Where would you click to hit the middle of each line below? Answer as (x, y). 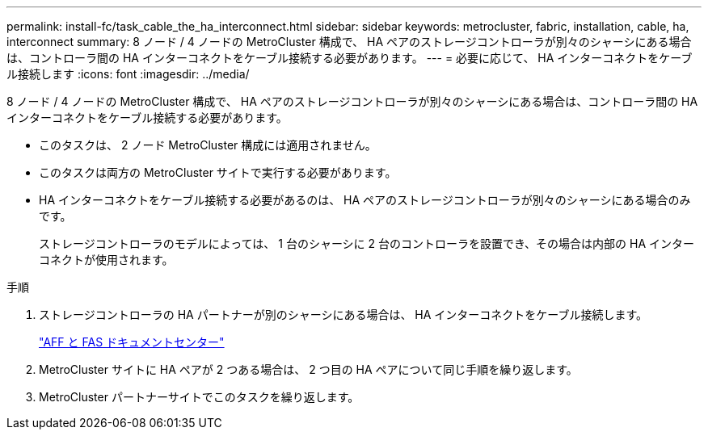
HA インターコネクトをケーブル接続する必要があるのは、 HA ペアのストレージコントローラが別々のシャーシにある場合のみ (365, 200)
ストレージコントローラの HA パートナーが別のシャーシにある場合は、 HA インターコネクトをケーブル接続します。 (343, 314)
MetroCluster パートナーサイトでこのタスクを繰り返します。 (199, 397)
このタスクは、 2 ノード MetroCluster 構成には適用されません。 (208, 145)
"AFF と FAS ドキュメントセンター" (132, 342)
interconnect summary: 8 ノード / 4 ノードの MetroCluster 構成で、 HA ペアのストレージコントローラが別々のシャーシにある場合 (349, 42)
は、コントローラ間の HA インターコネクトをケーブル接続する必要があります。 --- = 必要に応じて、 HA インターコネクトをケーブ (350, 58)
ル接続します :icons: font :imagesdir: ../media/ (128, 74)
